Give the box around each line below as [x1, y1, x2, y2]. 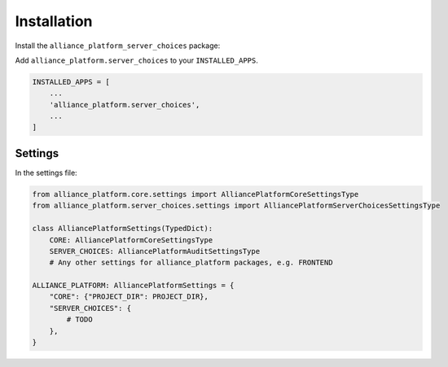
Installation [15, 12, 93, 30]
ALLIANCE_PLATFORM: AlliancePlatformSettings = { [32, 281, 235, 291]
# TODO [66, 315, 93, 325]
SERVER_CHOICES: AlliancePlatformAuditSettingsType [49, 247, 261, 256]
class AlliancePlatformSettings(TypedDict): [32, 224, 213, 234]
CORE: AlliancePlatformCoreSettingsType [49, 235, 213, 244]
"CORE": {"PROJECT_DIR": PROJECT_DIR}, [49, 292, 209, 301]
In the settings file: [15, 168, 77, 177]
